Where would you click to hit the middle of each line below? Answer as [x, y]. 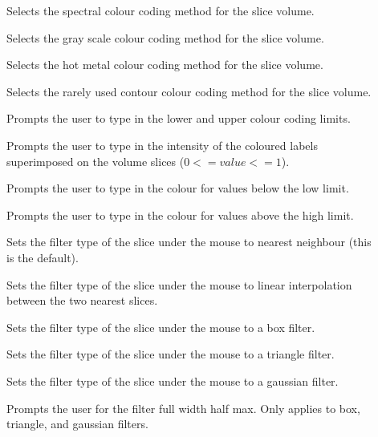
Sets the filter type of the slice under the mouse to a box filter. [161, 327]
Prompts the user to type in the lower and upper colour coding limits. [179, 118]
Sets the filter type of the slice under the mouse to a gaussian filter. [173, 380]
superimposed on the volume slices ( [96, 161]
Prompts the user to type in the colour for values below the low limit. [178, 188]
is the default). [43, 257]
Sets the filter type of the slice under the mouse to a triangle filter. [171, 354]
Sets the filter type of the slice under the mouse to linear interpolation [179, 284]
